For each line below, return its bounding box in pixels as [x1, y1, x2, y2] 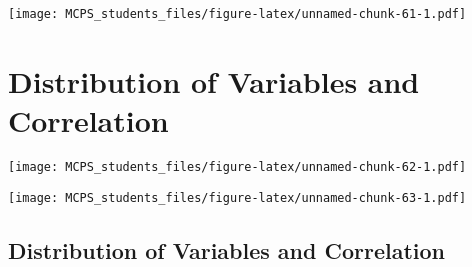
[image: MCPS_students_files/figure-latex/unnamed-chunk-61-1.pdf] [8, 7, 467, 21]
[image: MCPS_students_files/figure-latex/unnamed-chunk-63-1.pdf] [8, 190, 467, 205]
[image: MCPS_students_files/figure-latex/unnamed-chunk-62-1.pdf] [8, 159, 467, 174]
